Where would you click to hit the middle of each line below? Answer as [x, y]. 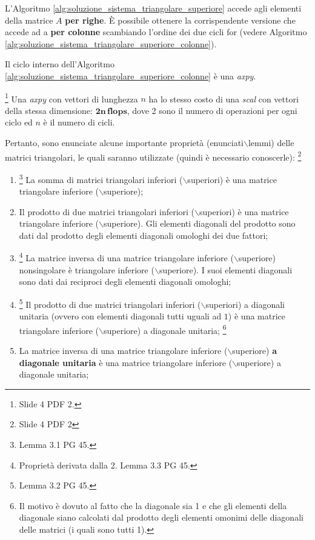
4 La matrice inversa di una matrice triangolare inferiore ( [126, 257]
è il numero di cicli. [79, 122]
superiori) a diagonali [245, 304]
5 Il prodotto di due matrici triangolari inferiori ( [110, 303]
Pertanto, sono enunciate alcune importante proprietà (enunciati [124, 142]
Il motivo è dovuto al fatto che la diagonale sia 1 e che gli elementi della [153, 505]
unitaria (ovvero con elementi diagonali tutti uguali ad [120, 316]
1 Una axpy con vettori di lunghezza [71, 98]
